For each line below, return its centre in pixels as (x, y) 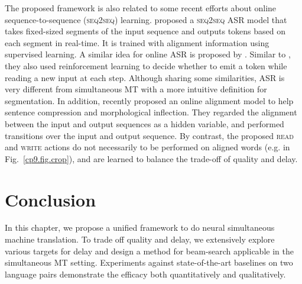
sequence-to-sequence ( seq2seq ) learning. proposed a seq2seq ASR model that (146, 19)
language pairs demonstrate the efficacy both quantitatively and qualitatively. (145, 274)
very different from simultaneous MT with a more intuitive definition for (136, 89)
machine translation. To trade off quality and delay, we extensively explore (140, 239)
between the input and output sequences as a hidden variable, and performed (144, 123)
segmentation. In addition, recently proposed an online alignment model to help (149, 100)
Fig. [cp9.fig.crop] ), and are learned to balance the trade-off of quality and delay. (151, 158)
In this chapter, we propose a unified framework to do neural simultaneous (140, 227)
